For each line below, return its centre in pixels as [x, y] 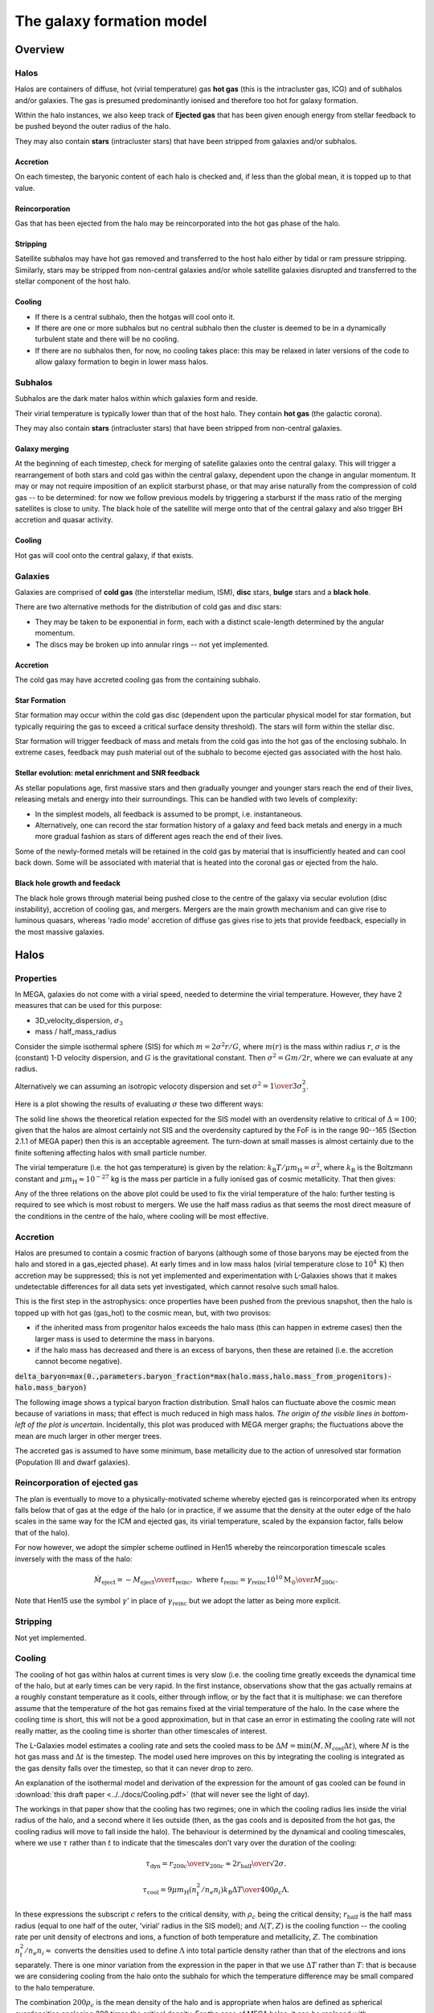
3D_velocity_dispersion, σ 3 [79, 1021]
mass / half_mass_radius [76, 1031]
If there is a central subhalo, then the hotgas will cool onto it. [135, 316]
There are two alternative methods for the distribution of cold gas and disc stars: [148, 607]
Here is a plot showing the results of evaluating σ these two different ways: [139, 1104]
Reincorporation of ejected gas [76, 1483]
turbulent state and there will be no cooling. [107, 339]
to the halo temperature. [55, 1987]
